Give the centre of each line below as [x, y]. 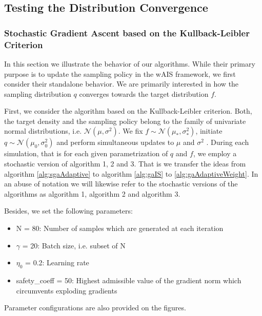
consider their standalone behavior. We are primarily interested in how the [122, 84]
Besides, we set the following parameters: [68, 211]
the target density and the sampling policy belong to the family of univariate [125, 121]
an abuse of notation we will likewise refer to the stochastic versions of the [121, 184]
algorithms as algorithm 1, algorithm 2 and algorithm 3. [92, 193]
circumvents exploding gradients [67, 290]
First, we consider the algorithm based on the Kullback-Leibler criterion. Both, [128, 111]
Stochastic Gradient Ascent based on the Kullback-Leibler [127, 33]
